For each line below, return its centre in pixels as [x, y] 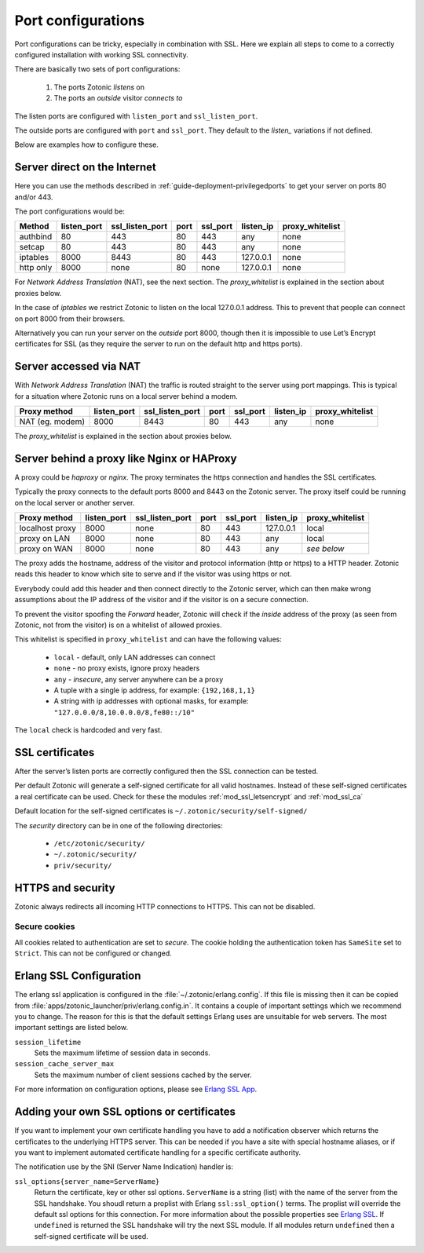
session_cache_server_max [64, 1064]
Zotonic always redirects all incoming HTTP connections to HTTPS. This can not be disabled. [165, 906]
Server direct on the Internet [86, 168]
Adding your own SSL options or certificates [125, 1112]
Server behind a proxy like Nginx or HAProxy [126, 458]
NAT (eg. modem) [52, 422]
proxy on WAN [46, 549]
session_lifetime [48, 1042]
